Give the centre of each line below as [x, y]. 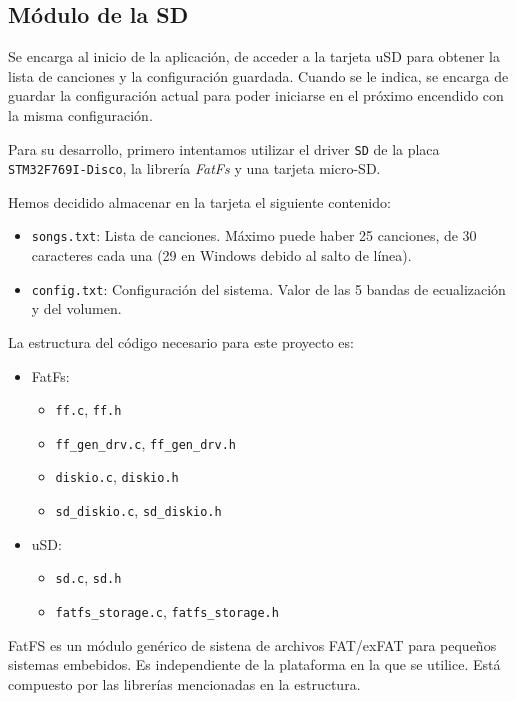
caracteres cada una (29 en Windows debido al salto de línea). [221, 255]
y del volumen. [76, 308]
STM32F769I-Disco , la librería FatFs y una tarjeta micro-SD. [194, 168]
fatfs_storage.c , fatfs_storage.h [167, 611]
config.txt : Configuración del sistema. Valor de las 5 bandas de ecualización [268, 288]
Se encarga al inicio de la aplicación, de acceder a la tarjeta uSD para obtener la [254, 56]
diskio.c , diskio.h [117, 476]
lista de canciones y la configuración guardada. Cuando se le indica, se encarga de [258, 75]
